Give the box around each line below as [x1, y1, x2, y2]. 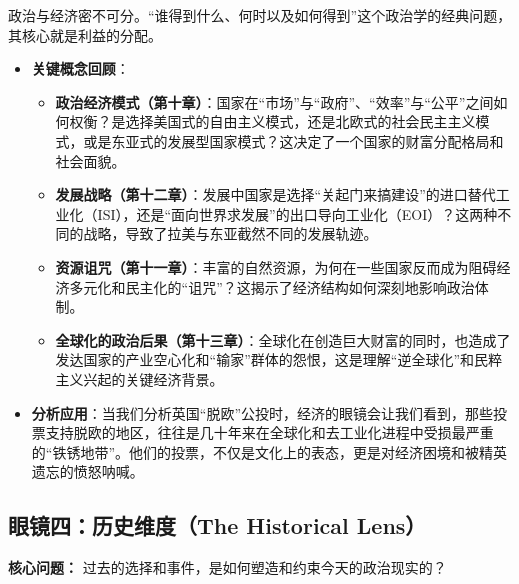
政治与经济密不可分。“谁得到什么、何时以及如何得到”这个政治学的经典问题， [8, 5, 512, 25]
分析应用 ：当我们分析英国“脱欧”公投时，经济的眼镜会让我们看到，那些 [31, 402, 494, 423]
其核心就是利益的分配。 [8, 24, 162, 45]
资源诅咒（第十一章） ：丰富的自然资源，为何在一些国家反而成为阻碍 [55, 256, 497, 277]
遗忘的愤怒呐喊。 [31, 461, 144, 482]
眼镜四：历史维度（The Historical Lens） [8, 510, 427, 541]
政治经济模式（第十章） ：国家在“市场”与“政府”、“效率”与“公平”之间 [55, 91, 494, 112]
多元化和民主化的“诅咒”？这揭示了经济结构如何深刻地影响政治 [69, 276, 475, 297]
